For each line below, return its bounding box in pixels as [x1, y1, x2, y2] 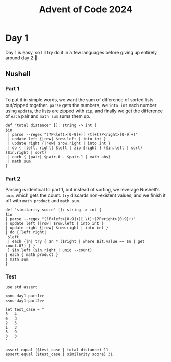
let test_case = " [5, 307, 44, 312]
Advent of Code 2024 [39, 4, 133, 15]
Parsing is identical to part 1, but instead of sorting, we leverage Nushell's [5, 186, 160, 193]
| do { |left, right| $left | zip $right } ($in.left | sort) [7, 145, 143, 151]
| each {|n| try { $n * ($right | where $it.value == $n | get [7, 239, 145, 244]
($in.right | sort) [5, 150, 47, 155]
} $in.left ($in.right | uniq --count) [7, 247, 93, 253]
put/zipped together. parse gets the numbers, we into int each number [5, 102, 157, 108]
